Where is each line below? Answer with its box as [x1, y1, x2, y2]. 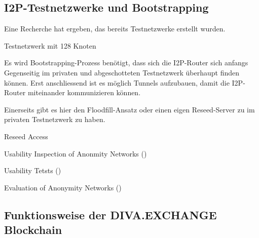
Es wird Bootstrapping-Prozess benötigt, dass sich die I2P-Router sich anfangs [4, 57, 248, 68]
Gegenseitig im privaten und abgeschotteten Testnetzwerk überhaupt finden [4, 67, 240, 77]
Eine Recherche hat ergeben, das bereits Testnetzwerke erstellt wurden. [4, 23, 226, 34]
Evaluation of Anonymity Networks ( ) [4, 182, 122, 192]
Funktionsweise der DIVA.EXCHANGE [4, 207, 217, 222]
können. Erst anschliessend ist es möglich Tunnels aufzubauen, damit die [4, 77, 230, 88]
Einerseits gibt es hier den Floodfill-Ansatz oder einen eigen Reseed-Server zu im [4, 104, 255, 114]
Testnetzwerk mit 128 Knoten [4, 40, 96, 51]
